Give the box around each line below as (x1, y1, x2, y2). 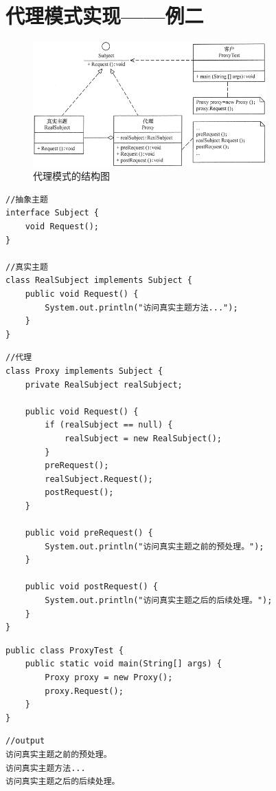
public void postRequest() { (25, 582, 158, 592)
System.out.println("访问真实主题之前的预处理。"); (45, 541, 264, 551)
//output (5, 736, 45, 746)
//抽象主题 (5, 194, 48, 204)
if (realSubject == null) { (45, 420, 173, 430)
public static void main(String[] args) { (25, 659, 222, 669)
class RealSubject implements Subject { (5, 275, 193, 286)
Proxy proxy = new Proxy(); (45, 673, 173, 683)
